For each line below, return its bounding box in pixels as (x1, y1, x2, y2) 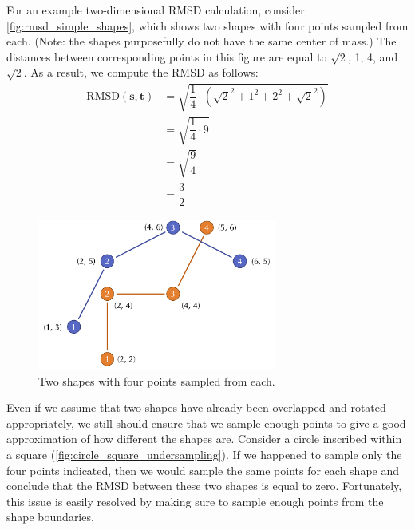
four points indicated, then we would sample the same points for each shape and (6, 461, 400, 478)
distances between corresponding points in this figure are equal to (6, 48, 327, 65)
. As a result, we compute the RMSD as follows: (23, 64, 259, 81)
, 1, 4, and (347, 48, 398, 65)
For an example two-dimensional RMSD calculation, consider (6, 2, 305, 18)
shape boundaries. (6, 508, 94, 525)
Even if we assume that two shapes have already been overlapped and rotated (6, 399, 386, 416)
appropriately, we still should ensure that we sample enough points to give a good (6, 414, 406, 431)
